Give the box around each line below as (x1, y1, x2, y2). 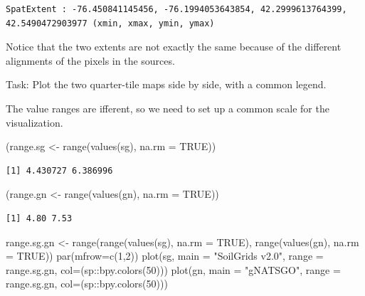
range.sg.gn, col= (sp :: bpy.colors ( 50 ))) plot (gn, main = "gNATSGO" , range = (6, 262, 341, 277)
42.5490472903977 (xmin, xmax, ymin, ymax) (6, 18, 215, 28)
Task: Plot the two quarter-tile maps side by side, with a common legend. (6, 77, 327, 92)
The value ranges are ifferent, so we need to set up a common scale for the (6, 100, 329, 115)
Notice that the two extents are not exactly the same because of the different (6, 39, 342, 54)
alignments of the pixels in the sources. (6, 53, 175, 68)
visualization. (6, 115, 63, 129)
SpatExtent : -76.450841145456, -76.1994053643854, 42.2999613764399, (6, 4, 347, 14)
